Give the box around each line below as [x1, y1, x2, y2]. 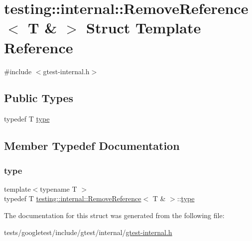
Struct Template [86, 17, 201, 38]
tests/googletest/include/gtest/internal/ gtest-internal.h [4, 227, 172, 237]
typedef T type [4, 114, 50, 124]
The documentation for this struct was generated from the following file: [4, 210, 225, 221]
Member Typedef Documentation [4, 138, 180, 153]
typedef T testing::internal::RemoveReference [4, 193, 141, 204]
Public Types [4, 90, 74, 106]
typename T [40, 183, 77, 194]
